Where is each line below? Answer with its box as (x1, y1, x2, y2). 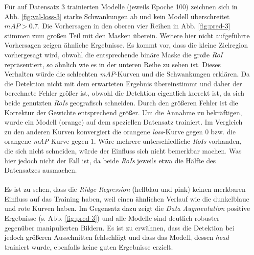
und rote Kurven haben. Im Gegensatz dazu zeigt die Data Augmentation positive (4, 203, 250, 213)
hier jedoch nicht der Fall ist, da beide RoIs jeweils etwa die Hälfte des (4, 155, 216, 165)
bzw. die (210, 126, 236, 136)
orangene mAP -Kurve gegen (4, 136, 89, 146)
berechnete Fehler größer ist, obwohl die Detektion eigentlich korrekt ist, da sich (4, 88, 245, 98)
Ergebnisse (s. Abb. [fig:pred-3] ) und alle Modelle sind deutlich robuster (4, 213, 220, 223)
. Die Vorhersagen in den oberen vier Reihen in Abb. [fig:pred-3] (38, 21, 231, 31)
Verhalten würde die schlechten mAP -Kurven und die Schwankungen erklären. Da (4, 69, 250, 79)
